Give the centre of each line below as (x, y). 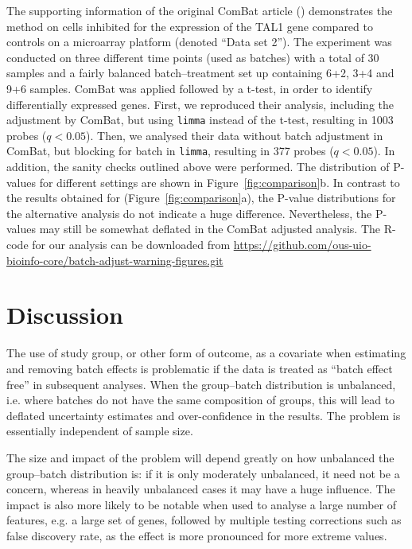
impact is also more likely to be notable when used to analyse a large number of (201, 504)
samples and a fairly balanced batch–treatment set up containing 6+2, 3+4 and (200, 73)
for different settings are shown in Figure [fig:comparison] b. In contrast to (220, 182)
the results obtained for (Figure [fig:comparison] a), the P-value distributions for (201, 198)
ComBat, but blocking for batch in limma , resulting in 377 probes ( (170, 151)
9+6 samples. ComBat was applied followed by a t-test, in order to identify (190, 88)
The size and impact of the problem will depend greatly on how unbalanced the (200, 457)
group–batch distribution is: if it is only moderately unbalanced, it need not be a (203, 473)
